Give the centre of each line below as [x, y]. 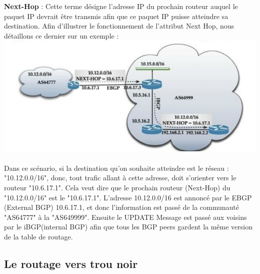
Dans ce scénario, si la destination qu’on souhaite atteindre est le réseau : [116, 168]
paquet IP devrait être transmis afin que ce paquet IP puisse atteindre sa [116, 16]
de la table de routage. [38, 236]
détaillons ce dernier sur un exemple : [61, 35]
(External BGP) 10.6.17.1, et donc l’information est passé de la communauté [121, 207]
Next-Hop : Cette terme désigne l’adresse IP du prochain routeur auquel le [121, 6]
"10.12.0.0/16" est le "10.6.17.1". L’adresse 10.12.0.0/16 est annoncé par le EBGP [128, 197]
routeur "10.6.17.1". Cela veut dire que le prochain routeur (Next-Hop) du [117, 187]
